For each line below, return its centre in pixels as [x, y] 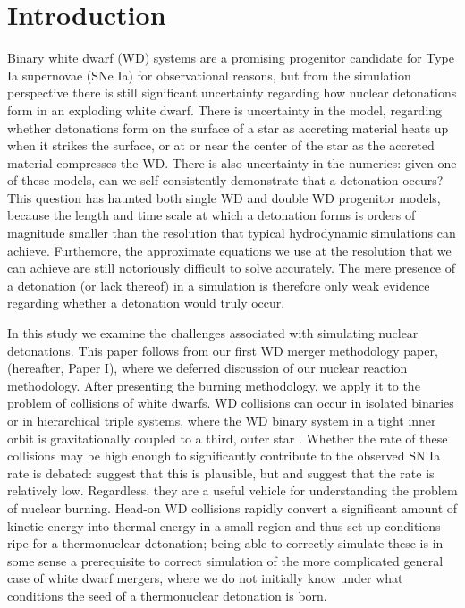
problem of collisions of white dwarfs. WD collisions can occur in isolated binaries [231, 403]
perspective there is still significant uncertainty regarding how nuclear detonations [232, 93]
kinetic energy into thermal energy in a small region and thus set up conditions [224, 525]
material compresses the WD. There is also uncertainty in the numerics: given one [232, 162]
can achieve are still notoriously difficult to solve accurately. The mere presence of [231, 268]
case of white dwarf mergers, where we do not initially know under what [205, 578]
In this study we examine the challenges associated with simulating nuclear [213, 333]
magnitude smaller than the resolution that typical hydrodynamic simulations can [232, 233]
